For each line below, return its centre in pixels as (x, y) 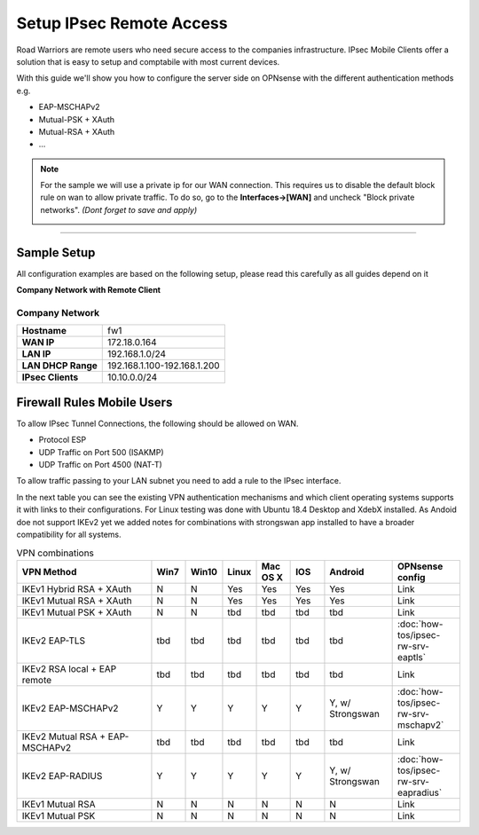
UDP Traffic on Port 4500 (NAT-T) (101, 464)
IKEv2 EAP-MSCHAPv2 (70, 708)
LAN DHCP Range (59, 366)
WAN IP (38, 343)
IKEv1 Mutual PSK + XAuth (77, 612)
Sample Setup (56, 252)
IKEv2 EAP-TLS (54, 641)
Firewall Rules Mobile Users (94, 402)
